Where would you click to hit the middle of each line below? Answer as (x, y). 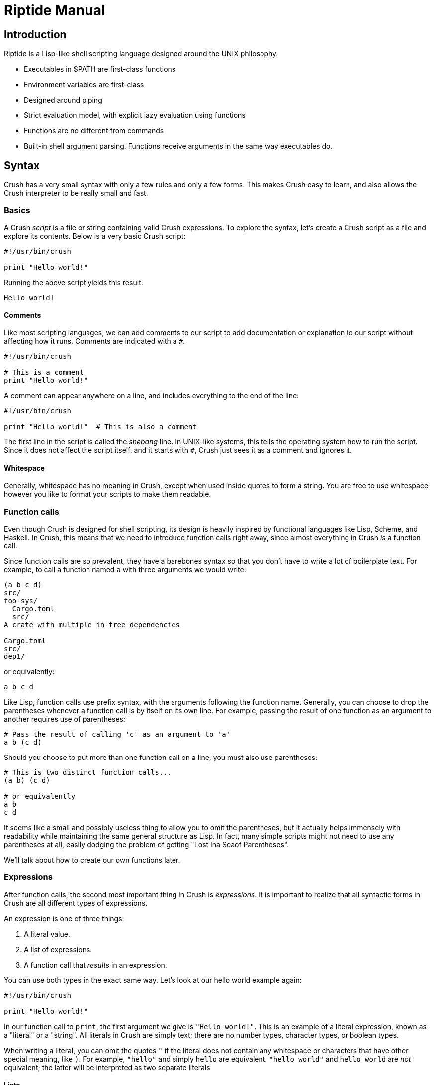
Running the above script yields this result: (74, 282)
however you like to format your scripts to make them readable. (108, 494)
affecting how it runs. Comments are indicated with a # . (95, 341)
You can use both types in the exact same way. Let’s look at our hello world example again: (153, 980)
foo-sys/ (21, 600)
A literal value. (47, 934)
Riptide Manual (55, 10)
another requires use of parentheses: (65, 719)
